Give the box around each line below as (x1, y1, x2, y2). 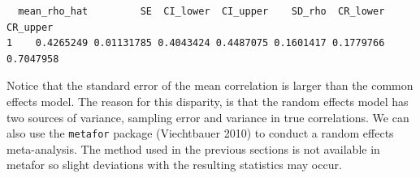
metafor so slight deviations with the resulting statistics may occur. (6, 156, 342, 173)
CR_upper (6, 21, 54, 33)
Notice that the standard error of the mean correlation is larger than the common (6, 77, 414, 94)
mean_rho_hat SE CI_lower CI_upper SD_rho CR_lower (18, 6, 385, 17)
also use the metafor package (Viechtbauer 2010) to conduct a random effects (6, 125, 394, 142)
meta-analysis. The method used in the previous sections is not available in (6, 140, 380, 157)
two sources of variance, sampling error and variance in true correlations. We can (6, 108, 409, 125)
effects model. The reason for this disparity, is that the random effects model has (6, 92, 409, 109)
